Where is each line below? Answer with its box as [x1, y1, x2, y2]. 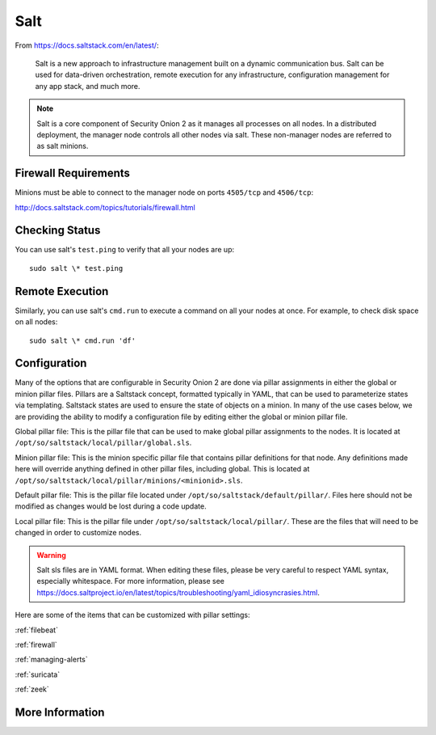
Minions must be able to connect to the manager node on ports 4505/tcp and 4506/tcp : [15, 188, 314, 197]
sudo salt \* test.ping [29, 264, 124, 272]
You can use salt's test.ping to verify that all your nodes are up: [15, 245, 234, 255]
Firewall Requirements [15, 167, 131, 180]
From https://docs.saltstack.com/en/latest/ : [15, 40, 159, 50]
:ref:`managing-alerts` [15, 655, 88, 665]
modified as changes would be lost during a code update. [15, 501, 207, 511]
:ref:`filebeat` [15, 625, 58, 635]
